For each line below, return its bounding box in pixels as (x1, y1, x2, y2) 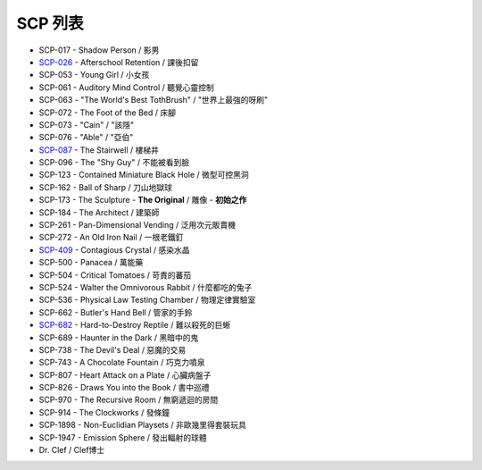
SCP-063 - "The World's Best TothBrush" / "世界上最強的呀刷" (38, 95, 269, 105)
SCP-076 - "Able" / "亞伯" (38, 132, 134, 143)
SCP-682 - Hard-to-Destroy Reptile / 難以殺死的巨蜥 (38, 320, 231, 331)
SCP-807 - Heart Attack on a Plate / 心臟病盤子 (38, 369, 212, 380)
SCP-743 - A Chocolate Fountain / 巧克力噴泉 (38, 357, 205, 368)
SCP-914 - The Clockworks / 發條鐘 (38, 407, 170, 417)
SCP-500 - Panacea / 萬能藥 (38, 257, 144, 268)
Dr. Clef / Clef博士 (38, 445, 105, 456)
